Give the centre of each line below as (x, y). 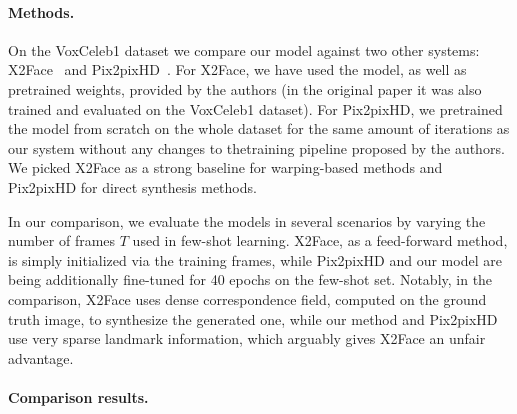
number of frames (62, 240)
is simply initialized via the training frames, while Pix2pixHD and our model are (255, 259)
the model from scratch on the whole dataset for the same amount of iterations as (259, 128)
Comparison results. (78, 396)
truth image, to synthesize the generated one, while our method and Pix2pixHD (253, 318)
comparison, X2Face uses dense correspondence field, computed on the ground (247, 298)
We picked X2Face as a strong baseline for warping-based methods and (225, 167)
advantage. (41, 357)
